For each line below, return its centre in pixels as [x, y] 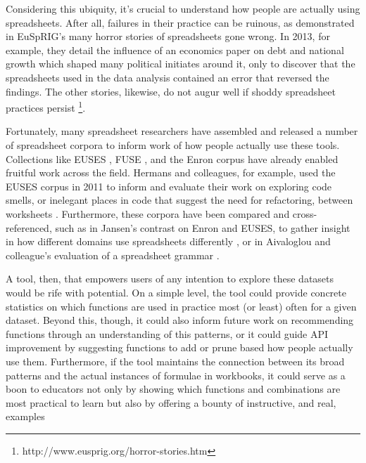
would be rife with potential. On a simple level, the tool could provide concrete [176, 292]
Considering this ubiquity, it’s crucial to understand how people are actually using [183, 8]
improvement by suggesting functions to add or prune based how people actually [179, 347]
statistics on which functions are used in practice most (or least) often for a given [181, 306]
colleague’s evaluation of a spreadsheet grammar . [113, 255]
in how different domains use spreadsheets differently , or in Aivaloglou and [168, 241]
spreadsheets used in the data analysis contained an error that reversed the [168, 77]
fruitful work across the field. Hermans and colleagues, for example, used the [171, 172]
